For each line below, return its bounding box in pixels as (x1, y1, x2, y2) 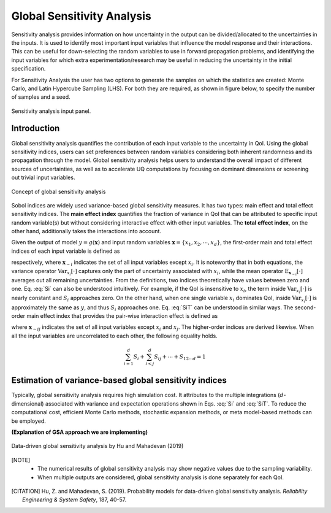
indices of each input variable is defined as (11, 247, 120, 255)
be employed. (11, 417, 46, 425)
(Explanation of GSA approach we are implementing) (11, 428, 148, 436)
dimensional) (11, 399, 44, 407)
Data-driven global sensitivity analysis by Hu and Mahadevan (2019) (11, 442, 184, 450)
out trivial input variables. (11, 174, 75, 181)
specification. (11, 65, 46, 72)
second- (294, 304, 316, 311)
